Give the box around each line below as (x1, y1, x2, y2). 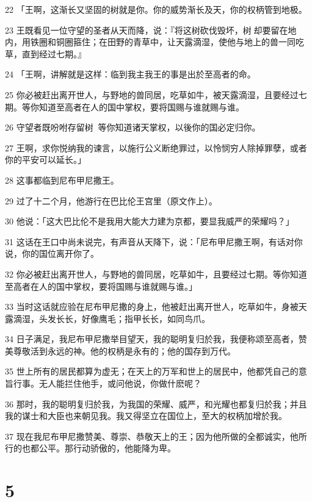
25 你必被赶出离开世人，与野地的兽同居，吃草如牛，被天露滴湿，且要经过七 (5, 88, 307, 101)
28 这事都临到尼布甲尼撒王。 (5, 173, 119, 186)
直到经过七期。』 (21, 47, 86, 60)
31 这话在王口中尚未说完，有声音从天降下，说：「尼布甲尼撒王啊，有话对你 (5, 235, 303, 248)
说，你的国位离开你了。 (5, 247, 99, 260)
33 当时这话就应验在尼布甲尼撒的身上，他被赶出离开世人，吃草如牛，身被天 (5, 300, 307, 313)
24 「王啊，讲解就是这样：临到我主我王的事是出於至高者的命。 (5, 68, 256, 81)
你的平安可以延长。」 (5, 153, 86, 166)
